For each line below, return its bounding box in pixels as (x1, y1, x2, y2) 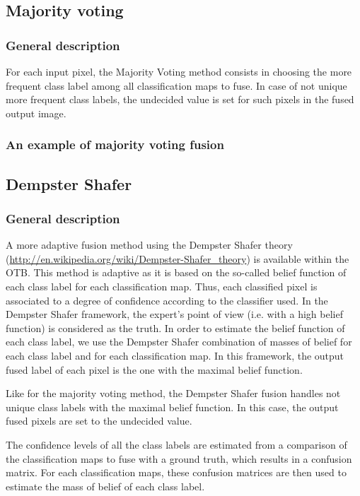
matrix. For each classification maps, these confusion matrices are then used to (6, 465, 347, 480)
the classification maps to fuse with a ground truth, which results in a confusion (6, 451, 352, 466)
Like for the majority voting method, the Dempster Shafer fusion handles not (6, 386, 341, 401)
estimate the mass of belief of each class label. (6, 478, 205, 493)
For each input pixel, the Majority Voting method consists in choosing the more (6, 64, 352, 78)
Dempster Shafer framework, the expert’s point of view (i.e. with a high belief (6, 307, 343, 321)
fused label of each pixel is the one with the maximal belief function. (6, 362, 303, 377)
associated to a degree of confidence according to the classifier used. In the (6, 293, 328, 307)
